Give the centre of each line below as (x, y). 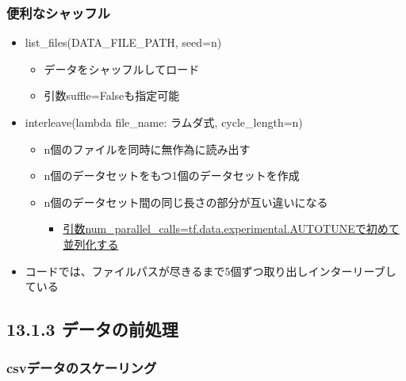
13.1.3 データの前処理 (92, 329)
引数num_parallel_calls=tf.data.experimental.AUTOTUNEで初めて (231, 229)
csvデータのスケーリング (82, 368)
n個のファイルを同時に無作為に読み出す (147, 149)
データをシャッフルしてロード (122, 69)
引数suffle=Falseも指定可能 (112, 95)
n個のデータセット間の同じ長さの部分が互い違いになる (186, 202)
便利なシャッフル (58, 12)
